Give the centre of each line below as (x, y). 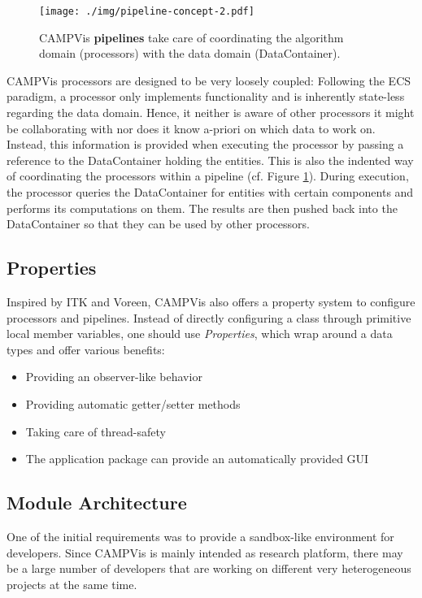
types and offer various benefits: (86, 349)
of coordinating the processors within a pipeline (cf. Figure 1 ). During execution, (208, 176)
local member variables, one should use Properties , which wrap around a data (200, 334)
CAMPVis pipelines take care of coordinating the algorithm (191, 37)
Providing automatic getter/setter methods (133, 403)
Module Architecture (97, 503)
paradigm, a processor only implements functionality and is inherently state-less (206, 96)
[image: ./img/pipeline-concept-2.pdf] (147, 11)
